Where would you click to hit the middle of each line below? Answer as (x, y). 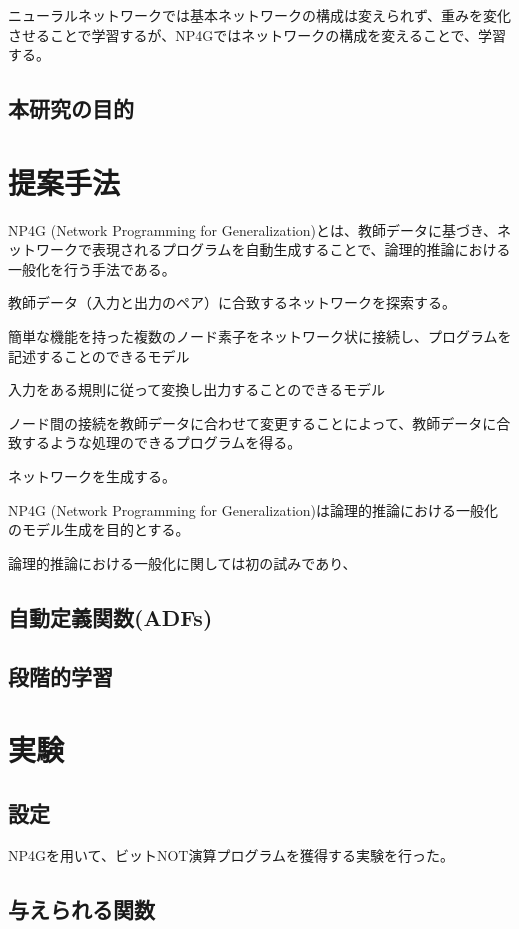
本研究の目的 (71, 108)
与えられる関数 (81, 908)
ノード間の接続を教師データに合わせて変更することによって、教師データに (252, 422)
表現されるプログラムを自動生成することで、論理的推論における (301, 249)
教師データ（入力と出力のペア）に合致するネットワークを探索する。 (232, 302)
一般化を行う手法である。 (92, 268)
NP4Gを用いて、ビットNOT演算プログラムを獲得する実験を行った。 (231, 854)
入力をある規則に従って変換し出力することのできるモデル (196, 389)
